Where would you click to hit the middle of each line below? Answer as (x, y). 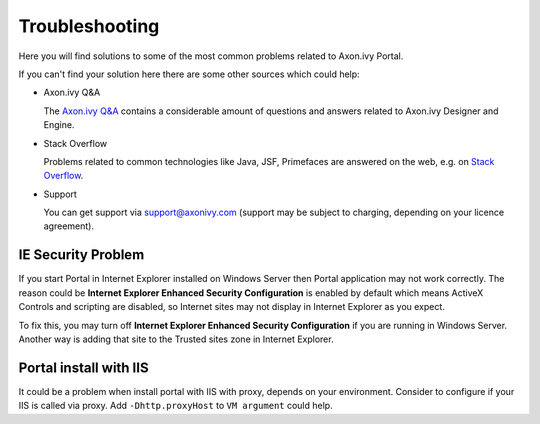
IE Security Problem (81, 255)
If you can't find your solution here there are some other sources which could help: (189, 74)
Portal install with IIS (83, 367)
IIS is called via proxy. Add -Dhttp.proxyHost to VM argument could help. (176, 406)
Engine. (59, 125)
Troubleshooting (89, 26)
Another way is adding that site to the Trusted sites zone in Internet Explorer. (176, 339)
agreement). (69, 226)
